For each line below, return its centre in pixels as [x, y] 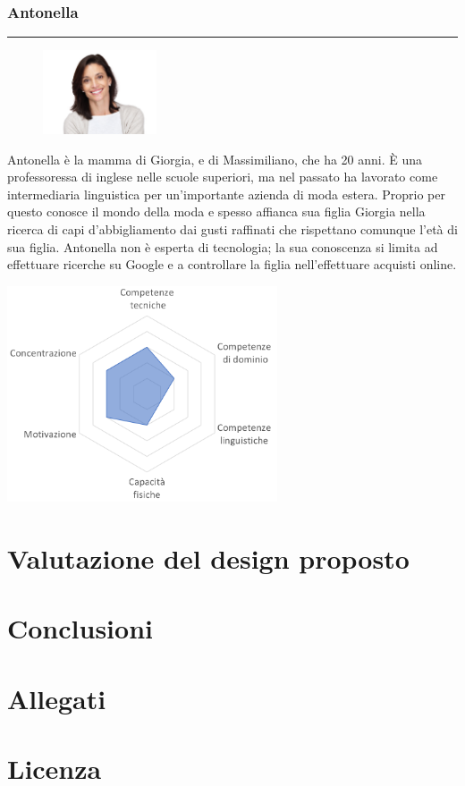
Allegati [57, 698]
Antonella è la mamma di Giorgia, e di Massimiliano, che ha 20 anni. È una [215, 159]
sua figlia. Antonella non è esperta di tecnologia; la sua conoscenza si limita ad [223, 246]
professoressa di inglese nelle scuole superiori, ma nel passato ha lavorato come [223, 177]
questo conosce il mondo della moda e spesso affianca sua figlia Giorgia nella [216, 211]
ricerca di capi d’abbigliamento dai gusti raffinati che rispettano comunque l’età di [232, 228]
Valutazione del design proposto [208, 558]
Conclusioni [80, 628]
